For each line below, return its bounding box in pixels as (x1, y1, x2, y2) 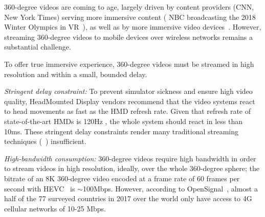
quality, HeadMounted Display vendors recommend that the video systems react (4, 95, 255, 106)
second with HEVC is (4, 183, 75, 194)
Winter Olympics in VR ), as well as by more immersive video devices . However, (4, 21, 261, 32)
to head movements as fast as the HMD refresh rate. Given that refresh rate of (4, 106, 251, 116)
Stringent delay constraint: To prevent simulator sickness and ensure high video (4, 86, 253, 97)
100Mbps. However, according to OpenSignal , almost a (82, 183, 258, 194)
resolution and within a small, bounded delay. (4, 68, 147, 79)
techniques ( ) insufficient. (4, 136, 86, 147)
